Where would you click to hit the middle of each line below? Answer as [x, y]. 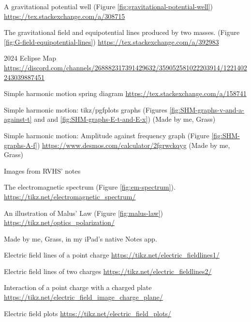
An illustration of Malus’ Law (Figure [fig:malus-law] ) [83, 213]
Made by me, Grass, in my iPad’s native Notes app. [81, 238]
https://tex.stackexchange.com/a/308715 [65, 16]
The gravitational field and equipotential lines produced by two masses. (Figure [122, 32]
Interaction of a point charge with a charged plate [78, 287]
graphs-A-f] [21, 145]
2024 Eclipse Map [30, 58]
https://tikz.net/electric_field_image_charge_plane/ [83, 297]
